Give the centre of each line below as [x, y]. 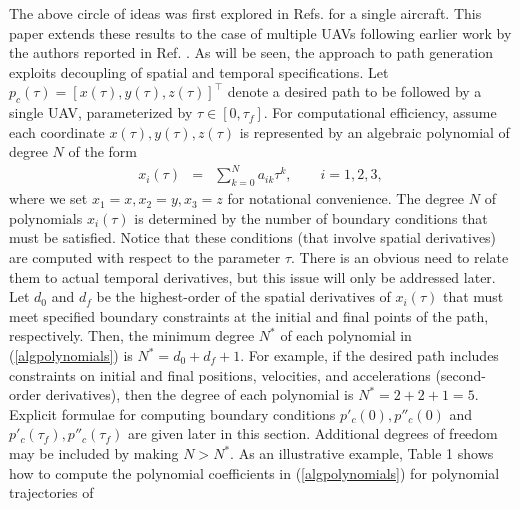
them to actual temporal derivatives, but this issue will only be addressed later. [252, 276]
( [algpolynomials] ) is [71, 355]
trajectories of [51, 492]
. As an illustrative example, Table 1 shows [362, 453]
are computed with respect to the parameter [145, 257]
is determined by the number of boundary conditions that [311, 217]
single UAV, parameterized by [101, 112]
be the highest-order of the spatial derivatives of [243, 296]
